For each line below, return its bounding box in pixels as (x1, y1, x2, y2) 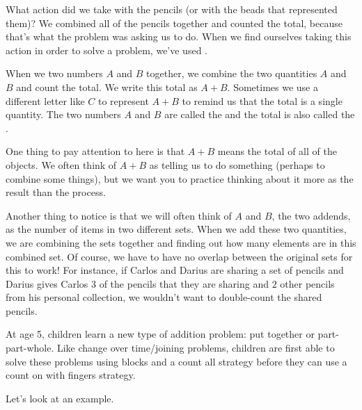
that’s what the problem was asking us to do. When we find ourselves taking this (6, 29, 352, 44)
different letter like (6, 93, 85, 108)
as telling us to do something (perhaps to (149, 157, 325, 172)
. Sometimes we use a (227, 79, 318, 94)
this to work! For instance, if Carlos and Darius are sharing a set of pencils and (6, 263, 344, 277)
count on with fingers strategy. (6, 368, 136, 382)
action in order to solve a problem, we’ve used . (6, 42, 207, 57)
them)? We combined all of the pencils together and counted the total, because (6, 15, 343, 30)
